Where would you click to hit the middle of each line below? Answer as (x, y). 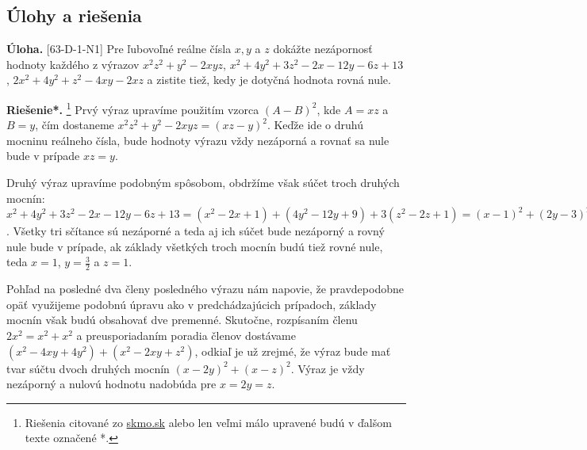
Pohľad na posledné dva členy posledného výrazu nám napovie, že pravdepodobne (205, 289)
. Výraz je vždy (328, 368)
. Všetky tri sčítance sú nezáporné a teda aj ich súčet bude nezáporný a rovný (196, 231)
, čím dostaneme (75, 125)
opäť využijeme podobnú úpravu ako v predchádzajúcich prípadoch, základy (192, 304)
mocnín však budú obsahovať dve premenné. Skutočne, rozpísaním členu (182, 320)
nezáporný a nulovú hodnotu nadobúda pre (111, 384)
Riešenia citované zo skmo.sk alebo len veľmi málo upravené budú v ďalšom (208, 422)
